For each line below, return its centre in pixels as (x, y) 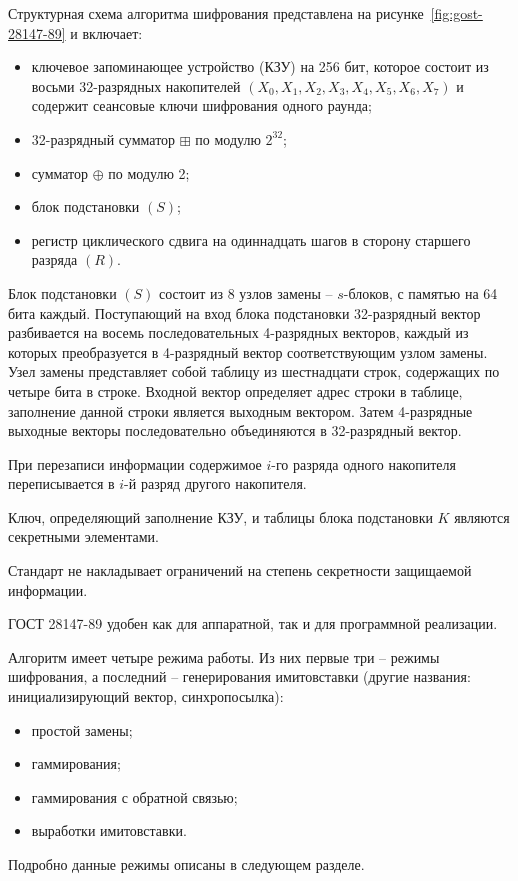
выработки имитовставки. (109, 830)
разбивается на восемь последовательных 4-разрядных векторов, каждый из (238, 332)
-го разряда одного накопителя (364, 463)
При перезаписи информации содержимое (135, 463)
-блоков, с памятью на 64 (420, 292)
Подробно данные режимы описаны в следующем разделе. (186, 864)
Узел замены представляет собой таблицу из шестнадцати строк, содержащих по (254, 371)
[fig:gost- (456, 13)
